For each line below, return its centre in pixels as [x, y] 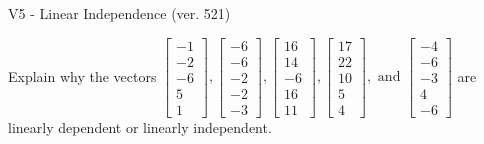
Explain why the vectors [82, 75]
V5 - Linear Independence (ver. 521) [119, 13]
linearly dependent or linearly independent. [140, 126]
